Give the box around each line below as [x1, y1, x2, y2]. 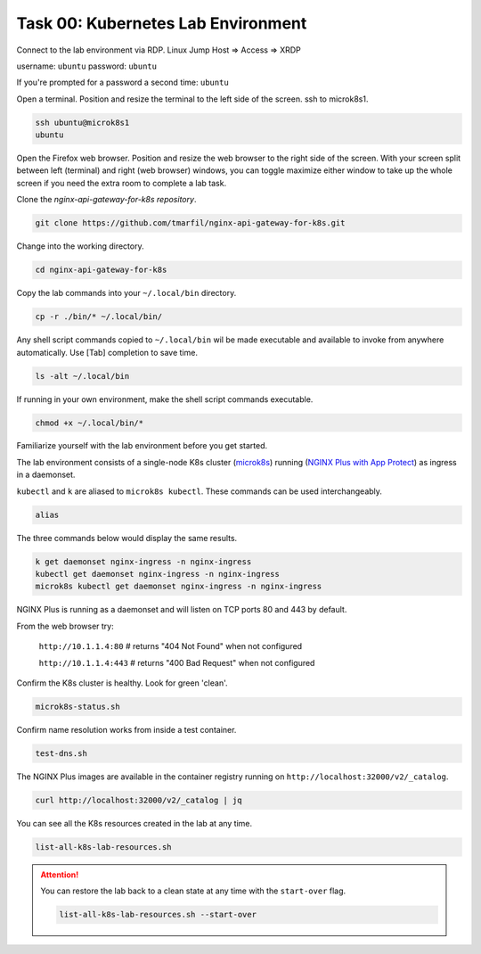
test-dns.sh [35, 748, 88, 758]
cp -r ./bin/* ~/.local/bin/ [35, 312, 163, 322]
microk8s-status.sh [35, 701, 120, 711]
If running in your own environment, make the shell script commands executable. [16, 393, 314, 405]
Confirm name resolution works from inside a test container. [16, 724, 237, 735]
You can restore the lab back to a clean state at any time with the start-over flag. [40, 885, 346, 896]
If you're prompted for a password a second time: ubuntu [16, 77, 229, 88]
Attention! [40, 869, 79, 880]
